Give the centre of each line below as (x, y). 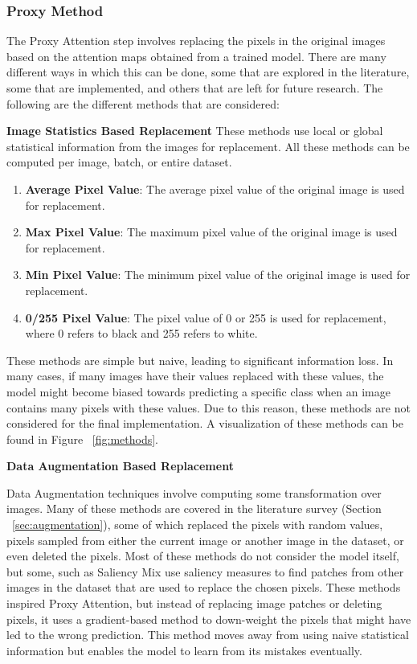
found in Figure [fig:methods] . (82, 439)
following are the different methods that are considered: (143, 103)
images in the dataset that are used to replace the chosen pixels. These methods (204, 587)
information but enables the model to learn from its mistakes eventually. (184, 650)
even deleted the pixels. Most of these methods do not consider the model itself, (203, 556)
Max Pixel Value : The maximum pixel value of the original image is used (211, 232)
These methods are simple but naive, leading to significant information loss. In (200, 360)
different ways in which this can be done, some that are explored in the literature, (208, 72)
